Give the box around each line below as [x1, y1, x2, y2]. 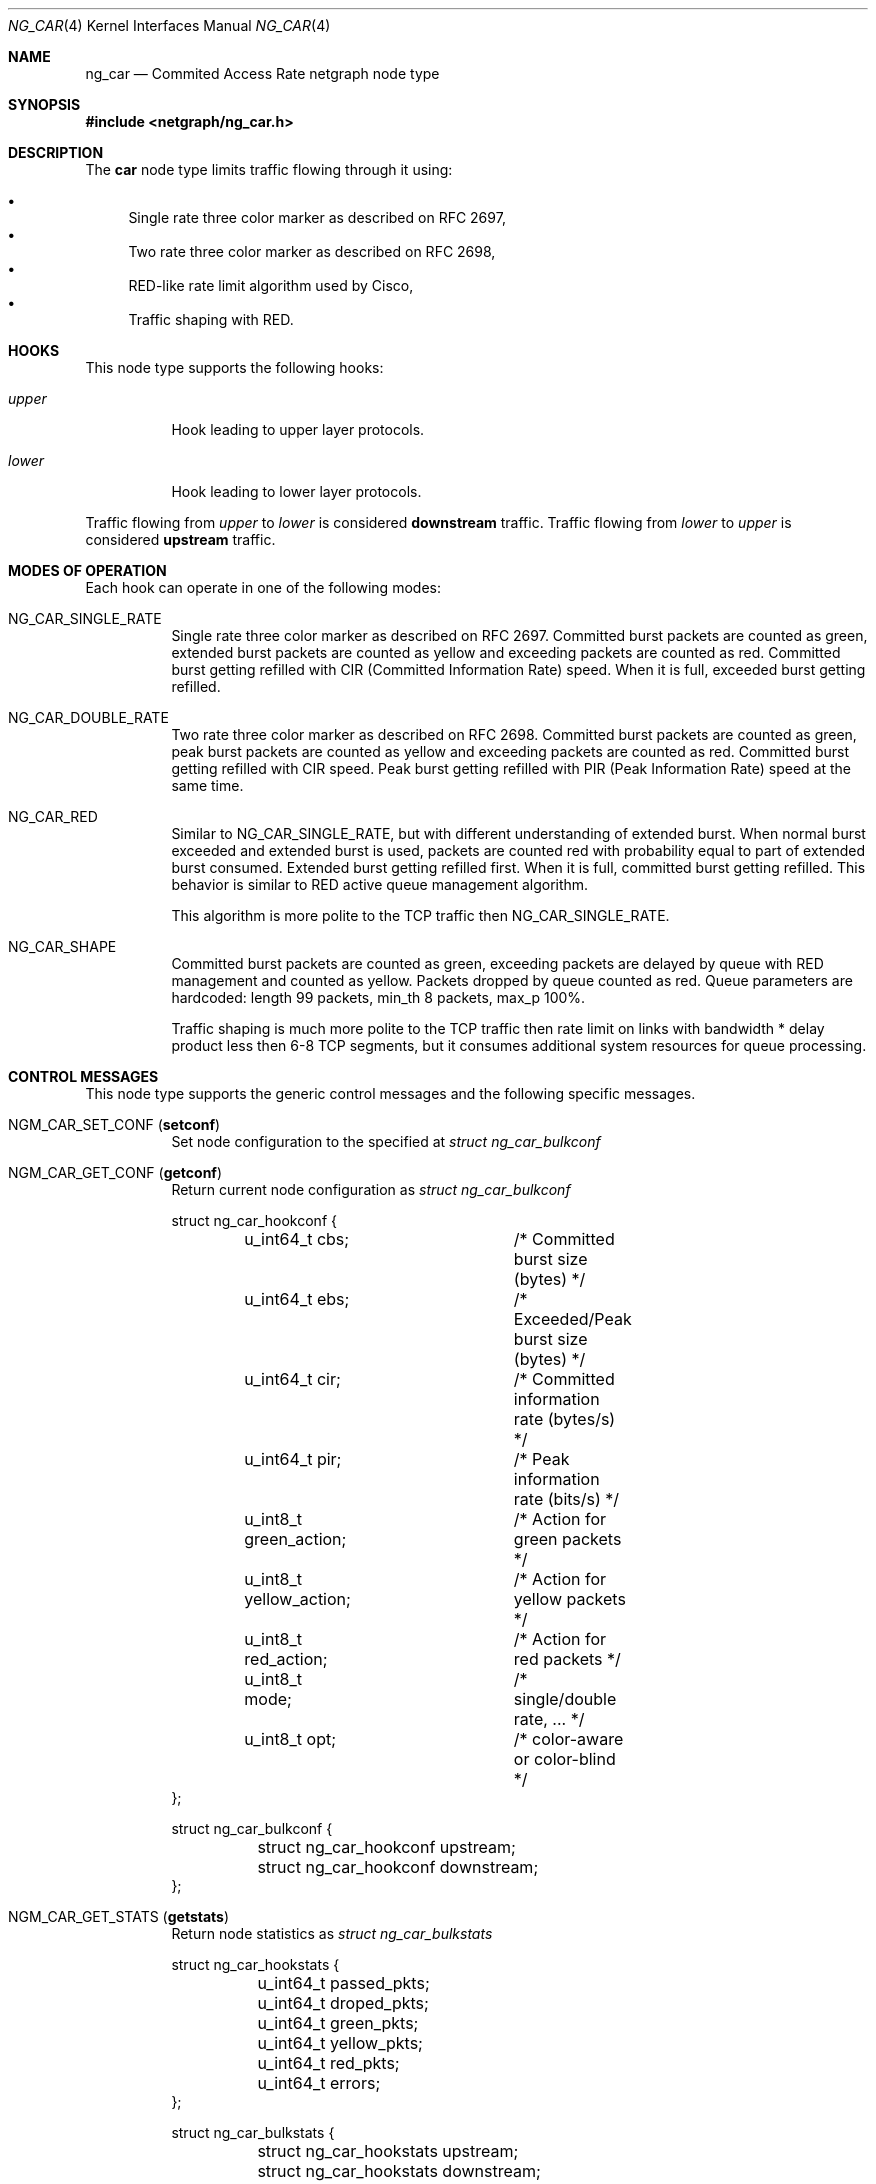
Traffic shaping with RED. [128, 311, 294, 328]
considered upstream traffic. [85, 531, 276, 548]
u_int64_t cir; [244, 1369, 341, 1389]
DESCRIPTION [8, 144, 104, 161]
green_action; [244, 1529, 347, 1549]
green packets [513, 1529, 622, 1549]
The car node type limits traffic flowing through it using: [85, 161, 453, 178]
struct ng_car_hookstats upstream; [257, 2141, 519, 2161]
